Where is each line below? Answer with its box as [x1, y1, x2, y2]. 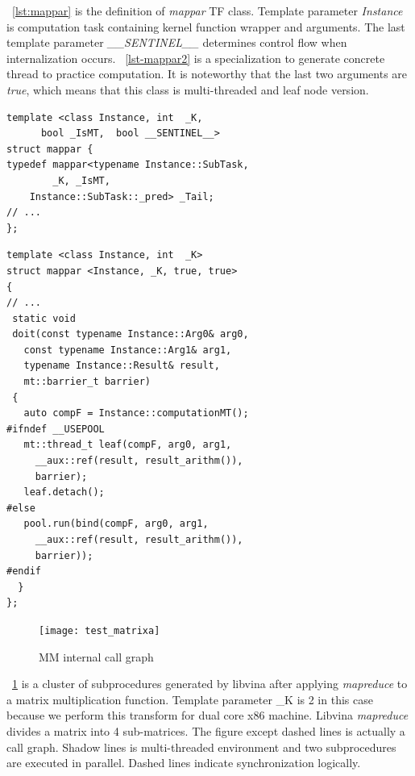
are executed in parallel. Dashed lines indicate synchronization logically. [6, 754, 361, 771]
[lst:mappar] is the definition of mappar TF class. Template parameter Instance [12, 2, 403, 19]
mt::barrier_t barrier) [23, 376, 151, 388]
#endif [6, 565, 41, 578]
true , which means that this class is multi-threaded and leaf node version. [6, 81, 369, 98]
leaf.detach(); [23, 486, 105, 499]
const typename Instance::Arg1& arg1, [23, 344, 232, 356]
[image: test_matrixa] [39, 624, 160, 636]
